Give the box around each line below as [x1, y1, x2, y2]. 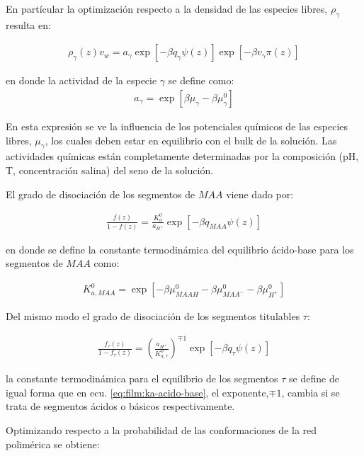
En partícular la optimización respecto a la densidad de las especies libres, [6, 1, 328, 16]
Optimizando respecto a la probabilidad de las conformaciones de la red [6, 422, 317, 437]
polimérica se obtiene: [6, 436, 100, 451]
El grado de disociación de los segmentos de [6, 186, 195, 201]
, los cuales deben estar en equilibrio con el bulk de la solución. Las [45, 132, 337, 147]
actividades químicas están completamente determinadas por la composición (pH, [6, 149, 359, 164]
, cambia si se [281, 384, 340, 399]
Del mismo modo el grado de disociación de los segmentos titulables [6, 309, 300, 324]
